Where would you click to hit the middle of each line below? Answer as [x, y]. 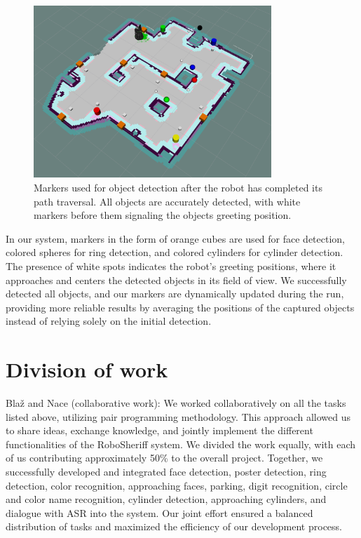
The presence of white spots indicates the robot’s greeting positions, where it [171, 266]
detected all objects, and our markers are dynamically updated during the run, [175, 294]
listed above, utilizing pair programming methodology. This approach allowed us [178, 416]
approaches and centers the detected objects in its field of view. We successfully [176, 280]
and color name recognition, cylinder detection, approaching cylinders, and [166, 499]
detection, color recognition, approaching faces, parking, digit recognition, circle [177, 485]
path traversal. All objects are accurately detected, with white [167, 201]
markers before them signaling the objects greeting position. [163, 215]
